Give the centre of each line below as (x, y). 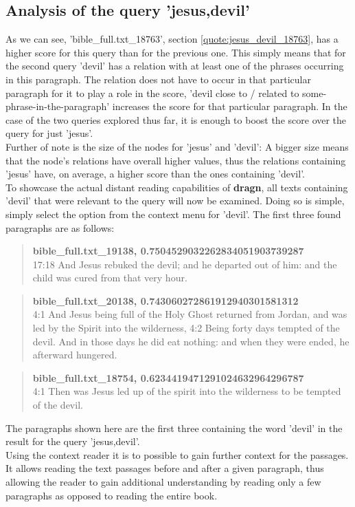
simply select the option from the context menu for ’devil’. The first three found (173, 214)
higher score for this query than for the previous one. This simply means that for (176, 52)
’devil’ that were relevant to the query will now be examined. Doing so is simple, (175, 201)
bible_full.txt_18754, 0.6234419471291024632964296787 (168, 377)
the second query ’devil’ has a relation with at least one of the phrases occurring (175, 66)
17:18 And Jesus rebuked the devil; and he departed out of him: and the (185, 264)
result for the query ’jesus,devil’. (73, 441)
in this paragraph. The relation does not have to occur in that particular (158, 79)
